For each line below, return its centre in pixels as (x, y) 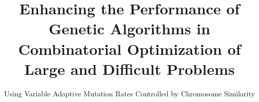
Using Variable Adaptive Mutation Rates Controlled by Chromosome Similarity (129, 93)
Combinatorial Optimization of (129, 48)
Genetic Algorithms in (129, 28)
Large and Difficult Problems (129, 68)
